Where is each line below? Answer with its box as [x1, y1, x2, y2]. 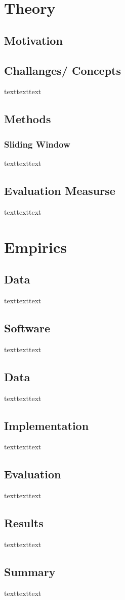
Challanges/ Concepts [4, 62, 121, 78]
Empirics [4, 236, 67, 257]
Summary [4, 563, 56, 579]
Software [4, 320, 51, 335]
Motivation [4, 32, 63, 48]
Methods [4, 111, 51, 127]
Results [4, 515, 44, 531]
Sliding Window [4, 137, 70, 150]
